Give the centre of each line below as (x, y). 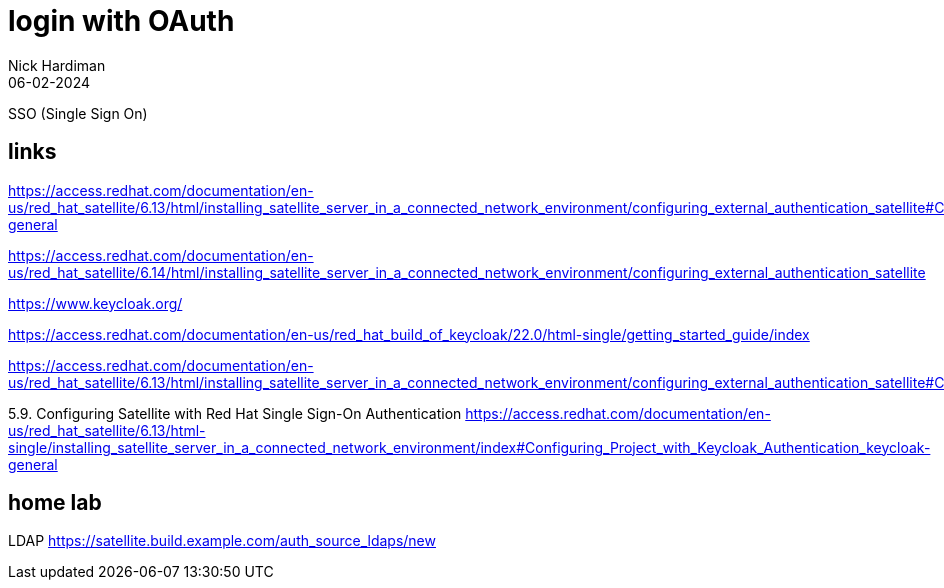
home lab (55, 503)
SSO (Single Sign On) (78, 113)
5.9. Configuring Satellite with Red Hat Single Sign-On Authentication (235, 413)
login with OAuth (121, 21)
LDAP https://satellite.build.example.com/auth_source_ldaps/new (222, 541)
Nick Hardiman (57, 65)
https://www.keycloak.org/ (95, 303)
